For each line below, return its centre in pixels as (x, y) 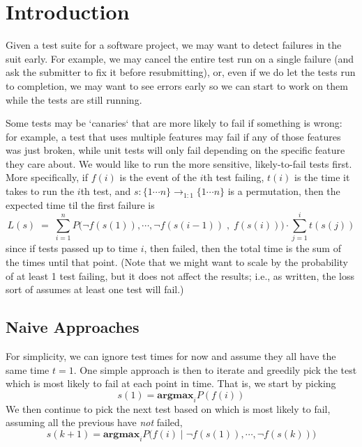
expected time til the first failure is (80, 204)
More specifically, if (47, 177)
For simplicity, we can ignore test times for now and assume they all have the (171, 355)
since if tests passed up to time (71, 248)
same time (28, 369)
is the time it (322, 177)
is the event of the (158, 177)
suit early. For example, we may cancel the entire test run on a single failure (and (180, 58)
